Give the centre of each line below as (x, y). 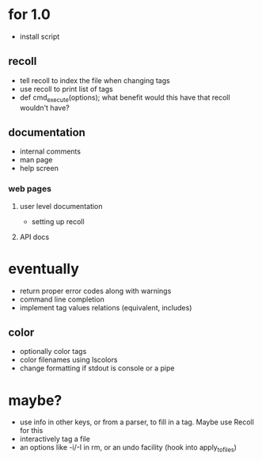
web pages (30, 189)
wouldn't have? (44, 108)
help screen (39, 169)
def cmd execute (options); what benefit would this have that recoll (125, 98)
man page (36, 160)
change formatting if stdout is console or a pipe (97, 368)
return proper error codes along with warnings (95, 291)
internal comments (50, 151)
